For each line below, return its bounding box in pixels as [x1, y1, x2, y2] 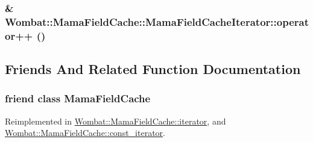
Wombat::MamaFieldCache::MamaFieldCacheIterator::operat [5, 14, 309, 29]
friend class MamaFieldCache [5, 91, 151, 106]
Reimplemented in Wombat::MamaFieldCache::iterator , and [5, 114, 226, 127]
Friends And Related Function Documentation [5, 60, 301, 78]
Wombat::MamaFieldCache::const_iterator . [5, 126, 165, 139]
